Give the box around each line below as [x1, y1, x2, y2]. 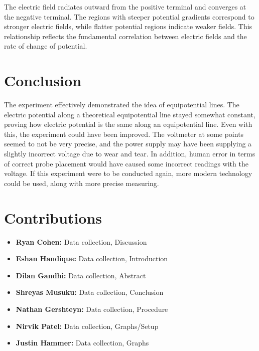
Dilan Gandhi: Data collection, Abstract [16, 270, 146, 280]
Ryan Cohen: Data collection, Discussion [16, 236, 147, 247]
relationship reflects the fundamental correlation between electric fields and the [4, 31, 247, 41]
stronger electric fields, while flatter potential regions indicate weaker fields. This [4, 21, 252, 32]
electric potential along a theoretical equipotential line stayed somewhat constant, [4, 109, 255, 119]
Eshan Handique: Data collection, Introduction [16, 253, 168, 264]
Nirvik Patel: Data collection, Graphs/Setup [16, 320, 159, 331]
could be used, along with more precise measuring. [4, 178, 159, 188]
